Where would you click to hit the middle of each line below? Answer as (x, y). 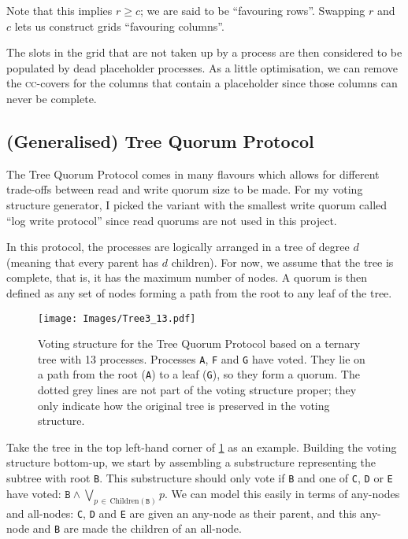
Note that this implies (59, 10)
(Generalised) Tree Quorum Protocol (160, 140)
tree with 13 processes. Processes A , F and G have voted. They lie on (202, 358)
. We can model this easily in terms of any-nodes (282, 493)
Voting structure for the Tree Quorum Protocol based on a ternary (199, 343)
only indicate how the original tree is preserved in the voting (184, 405)
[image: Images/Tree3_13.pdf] (117, 318)
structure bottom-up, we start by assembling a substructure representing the (191, 462)
